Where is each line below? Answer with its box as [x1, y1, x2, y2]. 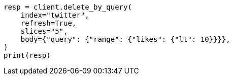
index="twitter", [20, 11, 89, 19]
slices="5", [20, 27, 68, 35]
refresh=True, [20, 19, 77, 27]
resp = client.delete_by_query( [4, 3, 132, 11]
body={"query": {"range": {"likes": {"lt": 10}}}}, [20, 35, 230, 43]
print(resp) [4, 51, 51, 59]
